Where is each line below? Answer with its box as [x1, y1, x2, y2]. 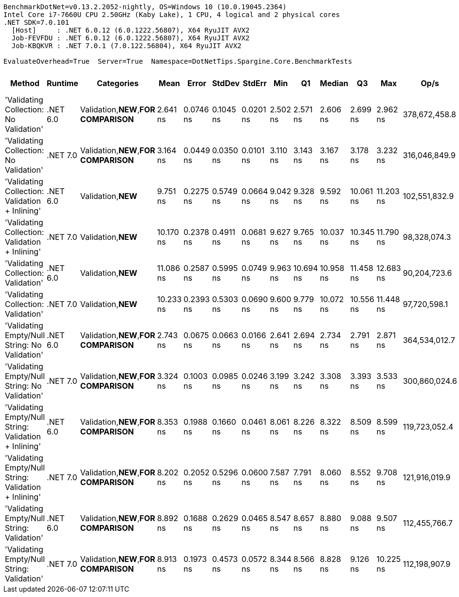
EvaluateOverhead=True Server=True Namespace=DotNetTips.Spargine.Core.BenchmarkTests [3, 57, 352, 65]
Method [10, 78, 40, 88]
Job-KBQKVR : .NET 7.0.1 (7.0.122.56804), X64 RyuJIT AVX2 [11, 42, 241, 50]
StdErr [242, 78, 267, 88]
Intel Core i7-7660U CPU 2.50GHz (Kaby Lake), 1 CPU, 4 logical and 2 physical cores [3, 11, 340, 18]
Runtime [47, 78, 78, 88]
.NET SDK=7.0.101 [3, 18, 69, 26]
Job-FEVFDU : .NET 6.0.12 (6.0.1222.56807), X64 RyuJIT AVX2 [11, 34, 250, 42]
